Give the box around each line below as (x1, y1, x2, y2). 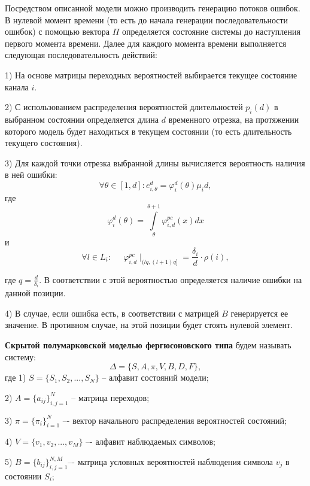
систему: (5, 350, 37, 363)
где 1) (5, 371, 26, 384)
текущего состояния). (5, 136, 83, 149)
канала (5, 80, 29, 93)
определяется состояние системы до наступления (122, 25, 300, 38)
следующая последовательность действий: (5, 48, 157, 61)
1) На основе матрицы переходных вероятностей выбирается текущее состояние (5, 68, 297, 81)
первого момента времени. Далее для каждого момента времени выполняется (5, 37, 287, 49)
